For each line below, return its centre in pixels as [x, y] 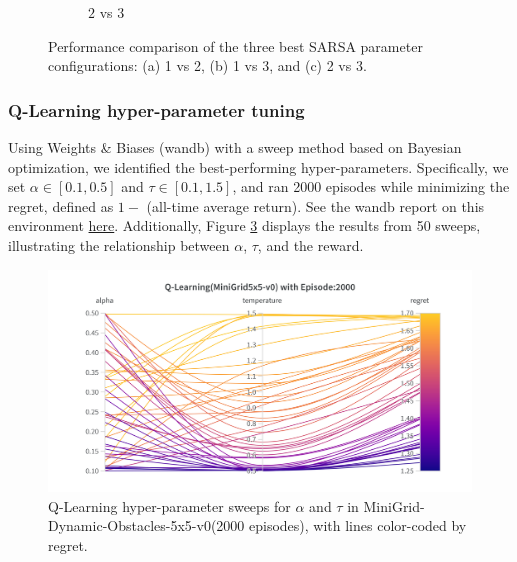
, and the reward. [310, 244]
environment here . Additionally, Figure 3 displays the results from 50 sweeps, [244, 225]
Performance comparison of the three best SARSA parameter [235, 45]
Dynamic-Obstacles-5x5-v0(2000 [146, 525]
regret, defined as [61, 205]
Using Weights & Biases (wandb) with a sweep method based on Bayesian [235, 147]
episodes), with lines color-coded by [357, 525]
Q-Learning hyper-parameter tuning [156, 109]
